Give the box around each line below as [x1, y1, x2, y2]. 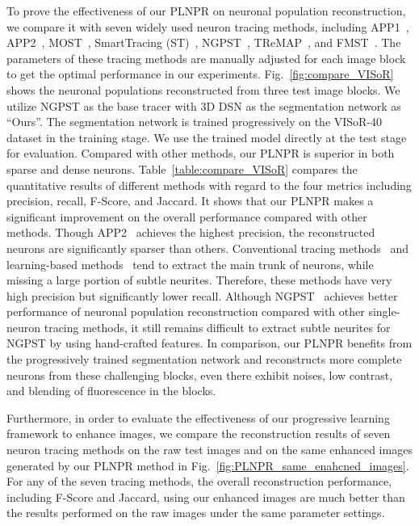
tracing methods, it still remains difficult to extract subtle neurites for [44, 318, 391, 335]
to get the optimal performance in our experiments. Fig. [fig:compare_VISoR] [6, 65, 394, 82]
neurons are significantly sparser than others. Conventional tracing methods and [6, 239, 409, 256]
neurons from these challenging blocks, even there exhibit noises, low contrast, [6, 366, 393, 383]
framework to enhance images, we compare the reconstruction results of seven [6, 425, 391, 442]
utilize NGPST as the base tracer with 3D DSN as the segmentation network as [6, 97, 401, 114]
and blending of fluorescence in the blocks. [6, 382, 216, 399]
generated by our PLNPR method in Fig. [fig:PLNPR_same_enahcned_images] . [6, 457, 409, 473]
